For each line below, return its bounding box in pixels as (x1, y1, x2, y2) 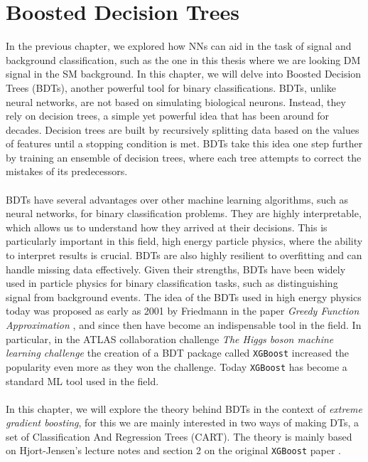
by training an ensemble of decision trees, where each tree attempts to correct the (6, 149, 362, 164)
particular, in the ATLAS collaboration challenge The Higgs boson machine (6, 331, 334, 346)
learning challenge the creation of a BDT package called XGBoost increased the (6, 345, 350, 360)
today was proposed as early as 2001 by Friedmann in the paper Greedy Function (6, 303, 359, 318)
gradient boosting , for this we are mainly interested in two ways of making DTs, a (6, 415, 359, 430)
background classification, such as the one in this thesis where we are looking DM (6, 52, 361, 67)
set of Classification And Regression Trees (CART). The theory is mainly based (6, 429, 352, 443)
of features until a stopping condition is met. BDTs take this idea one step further (6, 136, 363, 151)
